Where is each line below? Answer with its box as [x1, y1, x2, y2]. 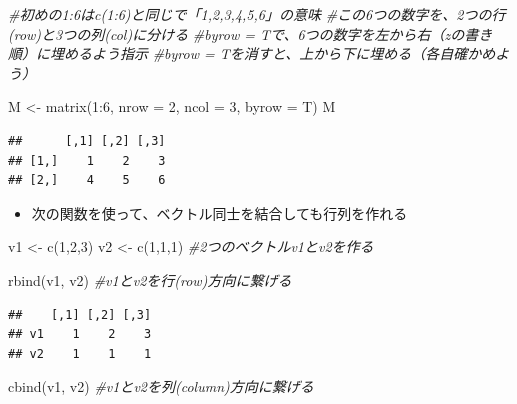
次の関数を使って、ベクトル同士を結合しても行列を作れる [31, 202, 408, 223]
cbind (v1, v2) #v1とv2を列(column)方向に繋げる [8, 376, 314, 397]
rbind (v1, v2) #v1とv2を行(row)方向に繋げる [8, 269, 292, 290]
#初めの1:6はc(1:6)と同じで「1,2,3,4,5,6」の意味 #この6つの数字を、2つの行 [8, 4, 506, 24]
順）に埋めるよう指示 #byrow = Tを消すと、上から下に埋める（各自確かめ [8, 43, 496, 64]
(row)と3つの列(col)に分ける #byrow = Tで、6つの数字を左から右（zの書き [8, 23, 493, 44]
